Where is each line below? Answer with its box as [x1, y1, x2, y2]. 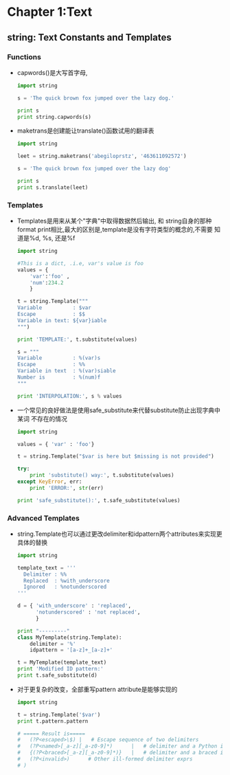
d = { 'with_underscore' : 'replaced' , [16, 603, 132, 609]
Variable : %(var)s [16, 355, 101, 361]
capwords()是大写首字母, [16, 68, 88, 76]
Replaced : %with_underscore [23, 577, 110, 584]
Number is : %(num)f [16, 374, 101, 381]
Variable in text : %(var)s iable [16, 368, 116, 374]
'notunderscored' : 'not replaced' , [35, 609, 141, 616]
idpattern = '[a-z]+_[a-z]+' [30, 647, 113, 653]
